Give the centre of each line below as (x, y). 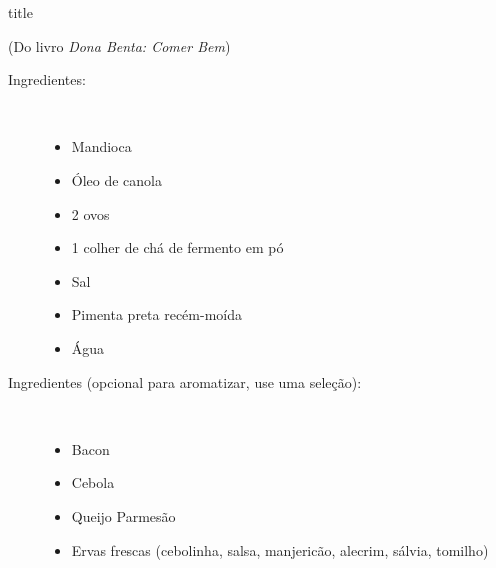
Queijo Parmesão (123, 515)
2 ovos (90, 213)
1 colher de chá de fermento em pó (177, 247)
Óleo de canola (117, 179)
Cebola (93, 482)
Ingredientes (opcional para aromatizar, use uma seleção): (185, 381)
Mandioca (101, 146)
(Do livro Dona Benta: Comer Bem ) (119, 45)
